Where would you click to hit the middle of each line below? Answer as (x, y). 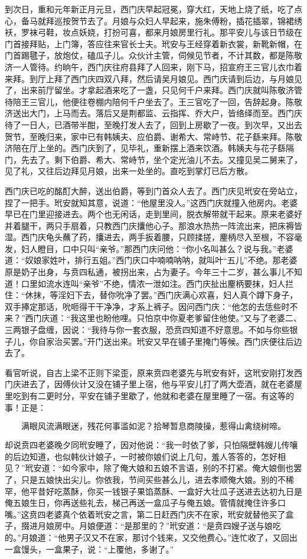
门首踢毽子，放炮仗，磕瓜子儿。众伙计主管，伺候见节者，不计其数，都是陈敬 (153, 55)
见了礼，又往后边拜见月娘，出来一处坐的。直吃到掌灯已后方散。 (129, 171)
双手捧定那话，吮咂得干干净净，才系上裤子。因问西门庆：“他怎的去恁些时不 (151, 306)
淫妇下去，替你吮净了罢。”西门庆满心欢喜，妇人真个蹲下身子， (178, 295)
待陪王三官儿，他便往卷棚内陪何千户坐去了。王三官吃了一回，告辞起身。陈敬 (153, 101)
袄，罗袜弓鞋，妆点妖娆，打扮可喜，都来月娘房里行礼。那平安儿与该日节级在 (153, 32)
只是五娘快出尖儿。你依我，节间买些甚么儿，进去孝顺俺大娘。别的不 (153, 479)
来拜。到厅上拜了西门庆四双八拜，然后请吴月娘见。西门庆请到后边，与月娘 (149, 78)
